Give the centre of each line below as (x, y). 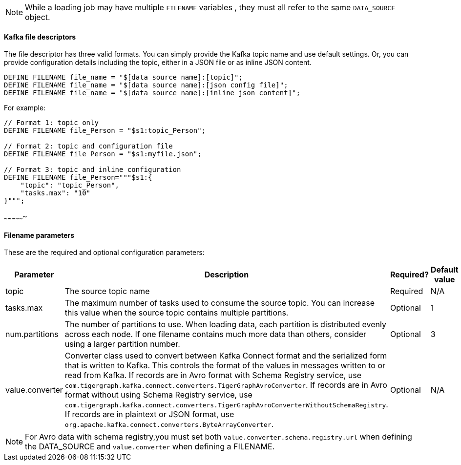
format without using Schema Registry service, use (158, 395)
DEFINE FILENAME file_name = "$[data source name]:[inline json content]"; (152, 93)
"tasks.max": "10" (55, 193)
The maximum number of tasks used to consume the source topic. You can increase (220, 303)
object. (38, 17)
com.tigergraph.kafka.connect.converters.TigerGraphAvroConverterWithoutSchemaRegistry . (226, 405)
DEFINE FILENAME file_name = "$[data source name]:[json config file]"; (146, 85)
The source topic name (107, 291)
